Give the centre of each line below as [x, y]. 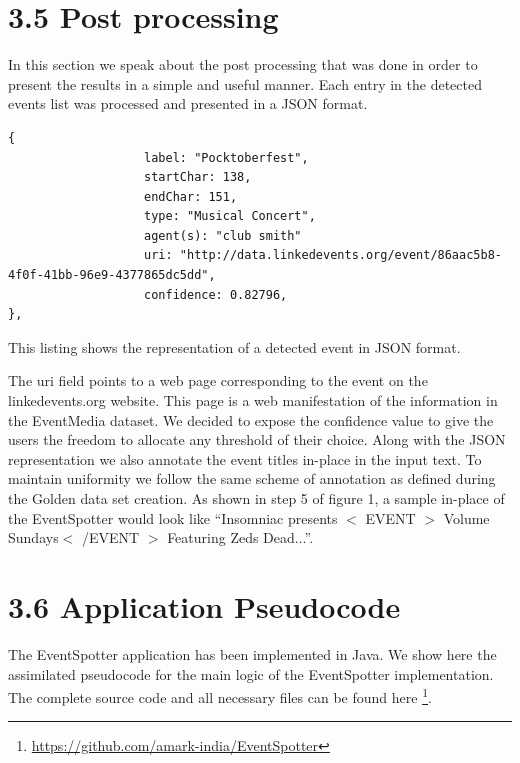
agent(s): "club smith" [223, 235]
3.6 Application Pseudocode [204, 605]
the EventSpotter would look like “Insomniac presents [173, 517]
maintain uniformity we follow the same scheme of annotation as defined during [252, 478]
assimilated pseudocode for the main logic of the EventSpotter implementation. [251, 673]
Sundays [33, 537]
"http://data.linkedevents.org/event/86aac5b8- [340, 255]
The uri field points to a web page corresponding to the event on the [218, 380]
